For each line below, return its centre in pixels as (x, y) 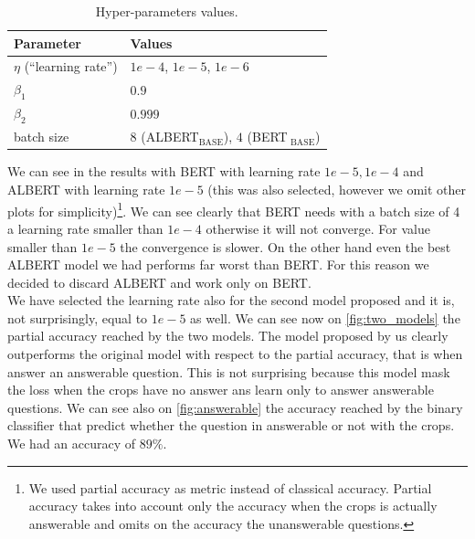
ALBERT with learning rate (86, 190)
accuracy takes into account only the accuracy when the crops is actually (233, 506)
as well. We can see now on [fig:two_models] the (325, 317)
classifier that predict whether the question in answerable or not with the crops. (231, 425)
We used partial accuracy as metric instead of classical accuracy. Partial (230, 487)
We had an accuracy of (72, 444)
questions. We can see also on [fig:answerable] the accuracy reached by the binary (235, 407)
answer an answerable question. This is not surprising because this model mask (229, 371)
